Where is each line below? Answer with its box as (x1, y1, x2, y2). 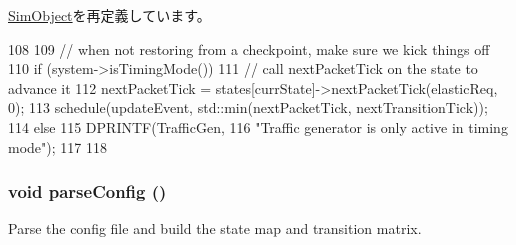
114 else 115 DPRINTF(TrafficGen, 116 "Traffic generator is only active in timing (8, 116, 508, 137)
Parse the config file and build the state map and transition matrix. (8, 218, 422, 239)
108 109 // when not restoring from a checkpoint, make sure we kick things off (8, 38, 490, 59)
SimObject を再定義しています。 (8, 5, 211, 25)
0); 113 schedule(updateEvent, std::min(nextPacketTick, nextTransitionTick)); (8, 97, 488, 118)
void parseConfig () (8, 179, 167, 204)
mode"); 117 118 (8, 136, 107, 157)
